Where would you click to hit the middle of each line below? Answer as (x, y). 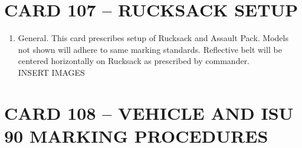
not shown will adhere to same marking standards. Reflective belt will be (150, 49)
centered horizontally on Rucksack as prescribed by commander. (134, 61)
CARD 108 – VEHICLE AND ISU (149, 112)
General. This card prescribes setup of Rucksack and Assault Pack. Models (153, 38)
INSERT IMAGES (51, 72)
